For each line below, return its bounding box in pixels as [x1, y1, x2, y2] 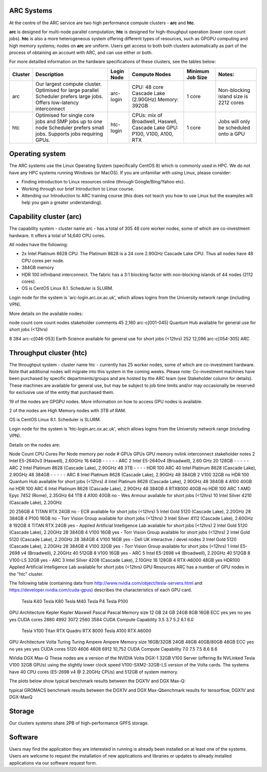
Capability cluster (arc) [9, 213, 82, 221]
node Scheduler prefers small [35, 124, 104, 131]
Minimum [186, 67, 210, 74]
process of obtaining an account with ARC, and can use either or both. [9, 50, 153, 55]
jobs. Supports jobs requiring [35, 130, 103, 137]
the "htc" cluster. [9, 571, 44, 577]
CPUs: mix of [132, 111, 163, 118]
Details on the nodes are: [9, 441, 60, 448]
